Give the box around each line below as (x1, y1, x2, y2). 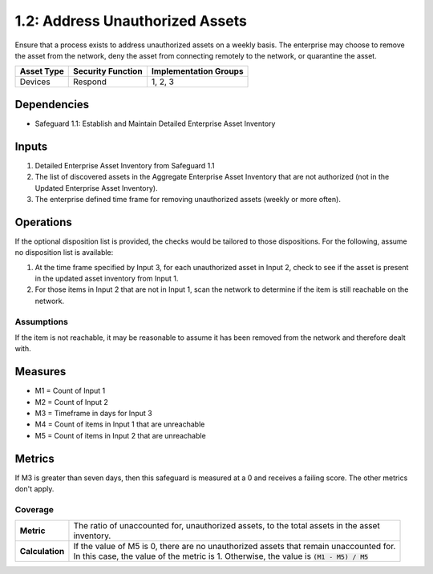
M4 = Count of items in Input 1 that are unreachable (34, 419, 205, 429)
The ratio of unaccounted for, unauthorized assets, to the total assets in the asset (73, 520, 380, 532)
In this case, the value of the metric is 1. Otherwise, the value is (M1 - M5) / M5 (73, 551, 369, 562)
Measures (14, 365, 67, 378)
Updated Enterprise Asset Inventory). (34, 183, 158, 192)
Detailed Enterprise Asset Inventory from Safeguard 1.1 (34, 160, 216, 170)
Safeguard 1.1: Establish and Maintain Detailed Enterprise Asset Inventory (34, 119, 276, 128)
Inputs (14, 139, 48, 153)
